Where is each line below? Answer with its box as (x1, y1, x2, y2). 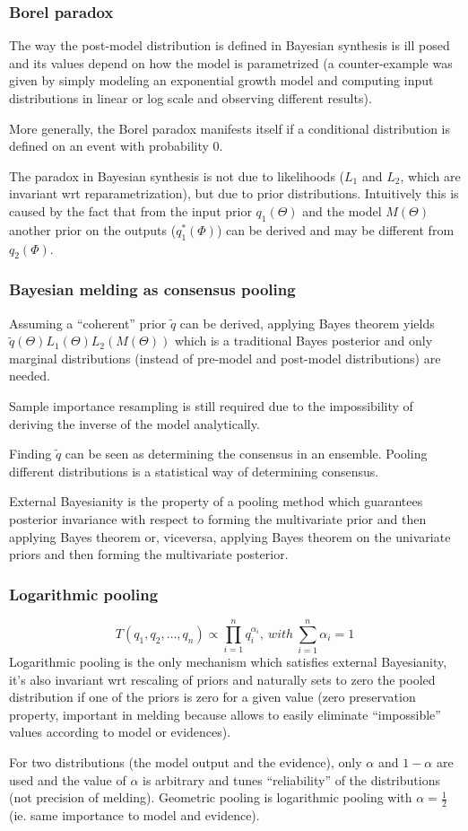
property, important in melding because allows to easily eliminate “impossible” (9, 704, 441, 723)
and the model (302, 201, 382, 220)
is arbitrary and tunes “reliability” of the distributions (143, 770, 440, 789)
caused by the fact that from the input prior (9, 201, 252, 220)
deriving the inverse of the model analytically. (9, 414, 260, 433)
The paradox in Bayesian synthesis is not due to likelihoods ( (9, 166, 345, 185)
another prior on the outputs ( (9, 220, 177, 239)
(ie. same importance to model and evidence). (9, 806, 260, 825)
